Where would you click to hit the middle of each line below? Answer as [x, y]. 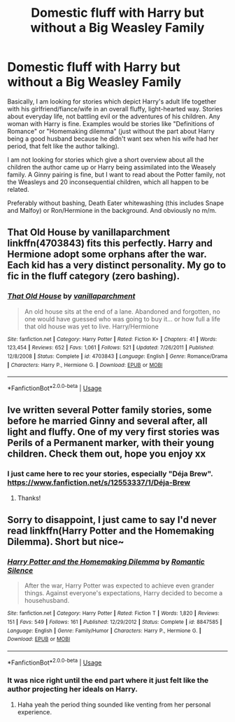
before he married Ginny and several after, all [107, 421]
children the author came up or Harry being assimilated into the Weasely [112, 167]
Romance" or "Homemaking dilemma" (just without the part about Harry [111, 131]
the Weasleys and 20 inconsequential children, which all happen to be [108, 182]
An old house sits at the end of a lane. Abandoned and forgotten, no [122, 311]
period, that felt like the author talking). [63, 146]
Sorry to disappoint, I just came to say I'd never [112, 520]
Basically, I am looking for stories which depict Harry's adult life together [112, 101]
